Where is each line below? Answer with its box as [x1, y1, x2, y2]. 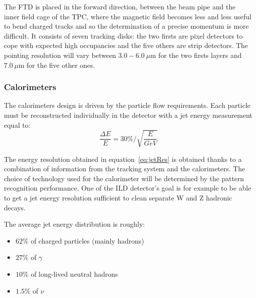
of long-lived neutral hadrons [31, 269, 118, 279]
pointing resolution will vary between [4, 50, 116, 60]
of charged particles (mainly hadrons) [31, 235, 144, 246]
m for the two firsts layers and [150, 50, 242, 60]
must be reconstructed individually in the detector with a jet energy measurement [4, 109, 253, 120]
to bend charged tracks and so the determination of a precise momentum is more [4, 21, 249, 31]
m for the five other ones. [18, 59, 95, 70]
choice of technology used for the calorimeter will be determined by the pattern [4, 173, 244, 183]
